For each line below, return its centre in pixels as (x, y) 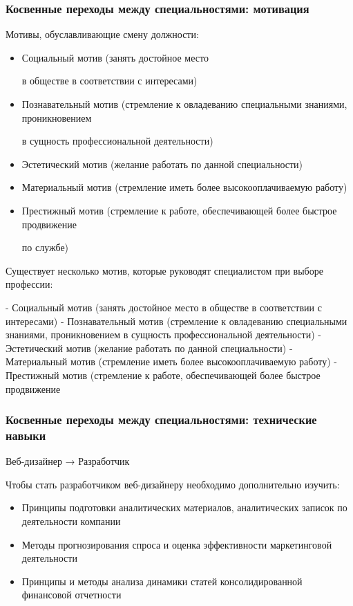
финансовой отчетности (71, 595)
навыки (26, 435)
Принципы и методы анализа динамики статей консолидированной (162, 581)
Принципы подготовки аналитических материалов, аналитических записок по (184, 507)
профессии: (29, 284)
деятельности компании (71, 521)
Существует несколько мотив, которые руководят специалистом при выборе (164, 270)
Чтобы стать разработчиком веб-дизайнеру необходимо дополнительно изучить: (173, 484)
